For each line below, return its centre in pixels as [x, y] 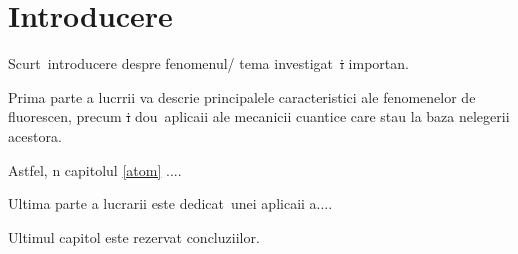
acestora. [35, 135]
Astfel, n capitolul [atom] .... [95, 169]
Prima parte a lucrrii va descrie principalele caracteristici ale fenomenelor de [242, 96]
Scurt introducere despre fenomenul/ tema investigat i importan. [208, 63]
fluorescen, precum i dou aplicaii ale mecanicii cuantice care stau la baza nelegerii [259, 116]
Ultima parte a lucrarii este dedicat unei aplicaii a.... [170, 203]
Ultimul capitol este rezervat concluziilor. [134, 236]
